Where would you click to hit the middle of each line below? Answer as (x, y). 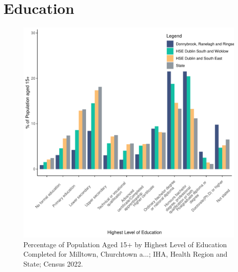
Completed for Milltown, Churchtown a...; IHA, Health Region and (125, 254)
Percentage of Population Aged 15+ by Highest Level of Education (125, 244)
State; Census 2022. (53, 263)
